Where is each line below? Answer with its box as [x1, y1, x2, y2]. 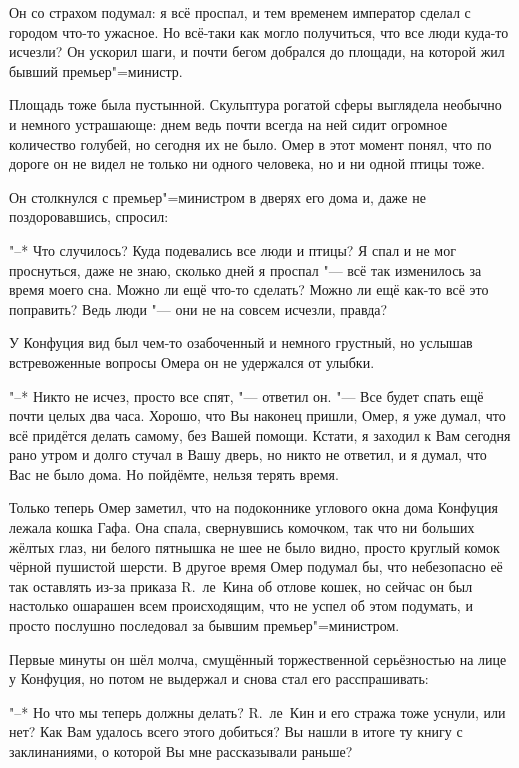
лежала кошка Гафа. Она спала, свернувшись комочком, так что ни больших [9, 517, 475, 538]
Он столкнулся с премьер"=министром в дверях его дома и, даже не [9, 186, 426, 207]
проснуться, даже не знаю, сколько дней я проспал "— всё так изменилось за [9, 259, 482, 280]
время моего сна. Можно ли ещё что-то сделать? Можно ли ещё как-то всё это [9, 279, 489, 300]
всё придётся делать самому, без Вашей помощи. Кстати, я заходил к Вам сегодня [9, 424, 511, 445]
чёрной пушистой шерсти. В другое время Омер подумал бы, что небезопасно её [9, 556, 503, 577]
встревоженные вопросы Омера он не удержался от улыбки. [9, 351, 375, 372]
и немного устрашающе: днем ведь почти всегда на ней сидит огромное [9, 113, 448, 134]
